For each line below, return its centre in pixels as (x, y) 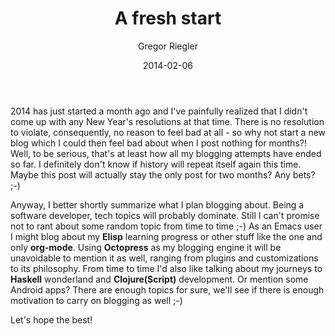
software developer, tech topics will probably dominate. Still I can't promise (165, 215)
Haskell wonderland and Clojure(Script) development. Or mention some (159, 279)
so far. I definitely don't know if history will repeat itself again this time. (156, 164)
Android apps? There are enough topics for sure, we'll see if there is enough (167, 289)
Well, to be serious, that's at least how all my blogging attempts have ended (166, 153)
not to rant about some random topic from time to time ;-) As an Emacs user (166, 226)
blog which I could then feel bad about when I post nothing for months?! (158, 143)
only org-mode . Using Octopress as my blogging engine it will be (146, 247)
